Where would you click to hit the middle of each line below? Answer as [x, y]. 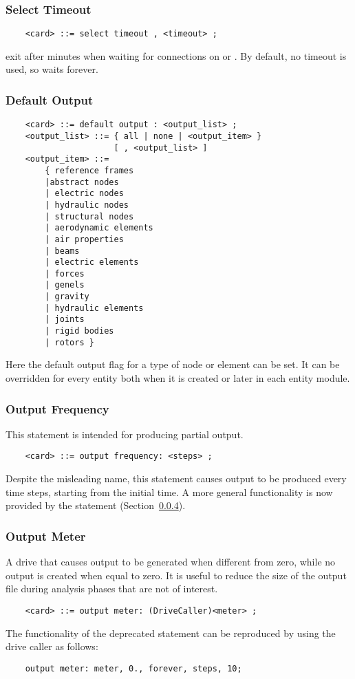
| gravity [67, 297]
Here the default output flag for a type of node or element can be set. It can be [173, 364]
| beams [62, 251]
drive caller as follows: [52, 646]
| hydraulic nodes [87, 205]
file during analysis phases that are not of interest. [112, 589]
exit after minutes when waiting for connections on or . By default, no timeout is [176, 55]
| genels [65, 285]
